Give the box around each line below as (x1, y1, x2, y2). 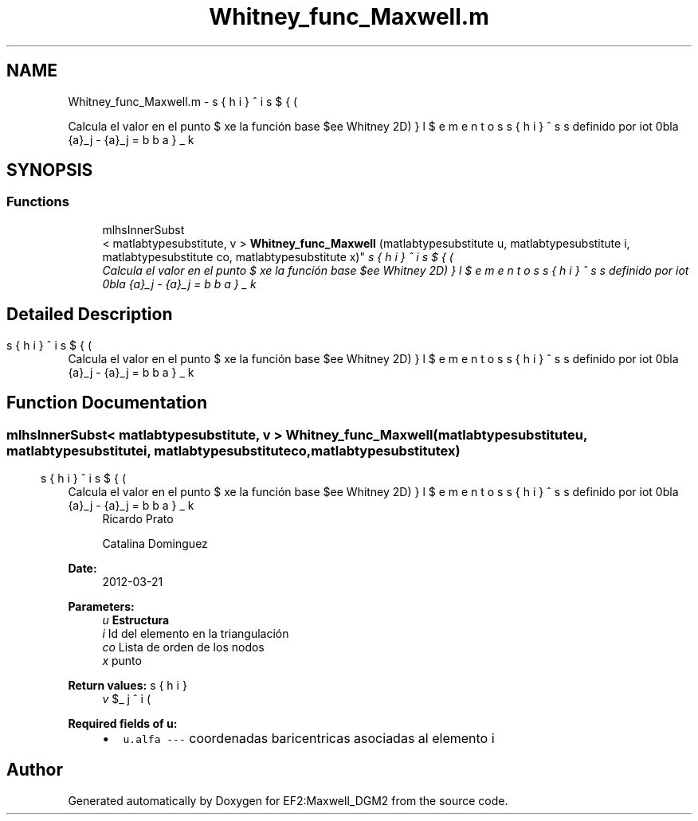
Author (6, 760, 63, 780)
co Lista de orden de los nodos (102, 639, 265, 654)
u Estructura (102, 612, 170, 627)
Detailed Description (6, 304, 173, 325)
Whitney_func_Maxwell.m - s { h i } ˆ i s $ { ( (68, 94, 298, 108)
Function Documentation (6, 393, 207, 413)
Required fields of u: (68, 716, 178, 730)
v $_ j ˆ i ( (102, 691, 151, 706)
